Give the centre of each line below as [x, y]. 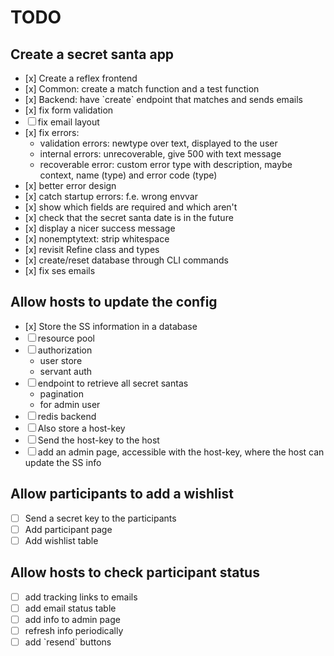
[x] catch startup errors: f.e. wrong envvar [111, 196]
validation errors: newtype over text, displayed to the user [158, 143]
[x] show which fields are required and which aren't [131, 207]
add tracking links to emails [81, 597]
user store [61, 360]
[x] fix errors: [52, 132]
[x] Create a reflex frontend [81, 78]
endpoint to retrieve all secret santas [113, 383]
